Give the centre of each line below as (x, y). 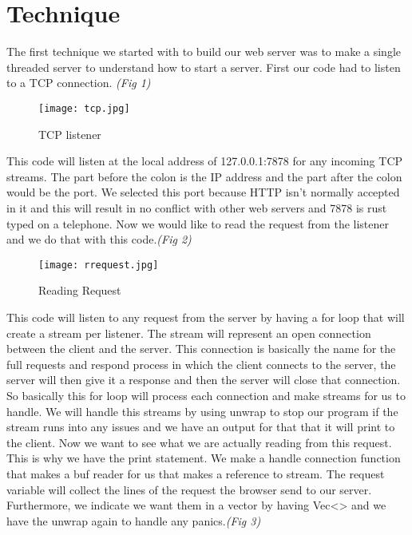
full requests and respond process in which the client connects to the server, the (201, 364)
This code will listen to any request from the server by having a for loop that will (206, 317)
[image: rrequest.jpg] (99, 265)
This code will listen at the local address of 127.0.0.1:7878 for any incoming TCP (205, 161)
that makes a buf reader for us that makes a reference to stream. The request (196, 473)
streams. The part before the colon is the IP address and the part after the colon (204, 176)
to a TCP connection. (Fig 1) (79, 83)
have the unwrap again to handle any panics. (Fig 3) (134, 520)
